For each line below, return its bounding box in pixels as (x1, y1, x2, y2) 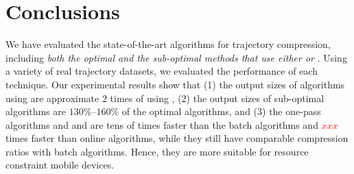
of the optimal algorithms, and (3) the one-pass (121, 104, 321, 119)
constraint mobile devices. (5, 158, 115, 172)
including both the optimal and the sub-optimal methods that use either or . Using (5, 50, 347, 64)
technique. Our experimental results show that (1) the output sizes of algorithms (5, 77, 345, 91)
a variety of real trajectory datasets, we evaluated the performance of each (5, 64, 318, 78)
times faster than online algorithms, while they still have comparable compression (5, 131, 349, 145)
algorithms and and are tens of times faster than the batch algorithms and (5, 117, 318, 132)
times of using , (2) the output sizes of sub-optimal (110, 90, 324, 105)
